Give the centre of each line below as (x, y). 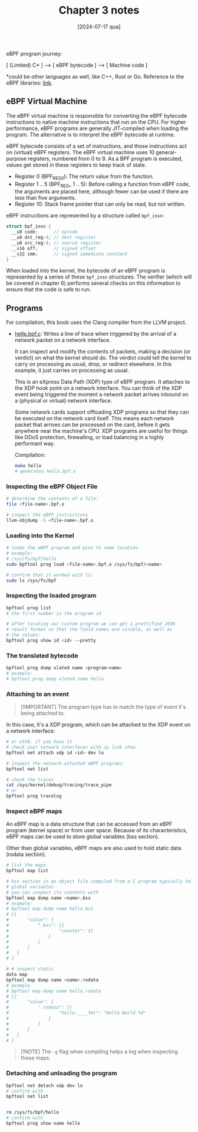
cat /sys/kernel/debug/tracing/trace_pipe (59, 785)
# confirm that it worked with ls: (50, 575)
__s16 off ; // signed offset (54, 248)
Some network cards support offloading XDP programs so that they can (102, 412)
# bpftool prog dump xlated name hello (55, 679)
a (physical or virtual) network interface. (63, 401)
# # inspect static (30, 969)
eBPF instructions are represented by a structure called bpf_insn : (85, 216)
